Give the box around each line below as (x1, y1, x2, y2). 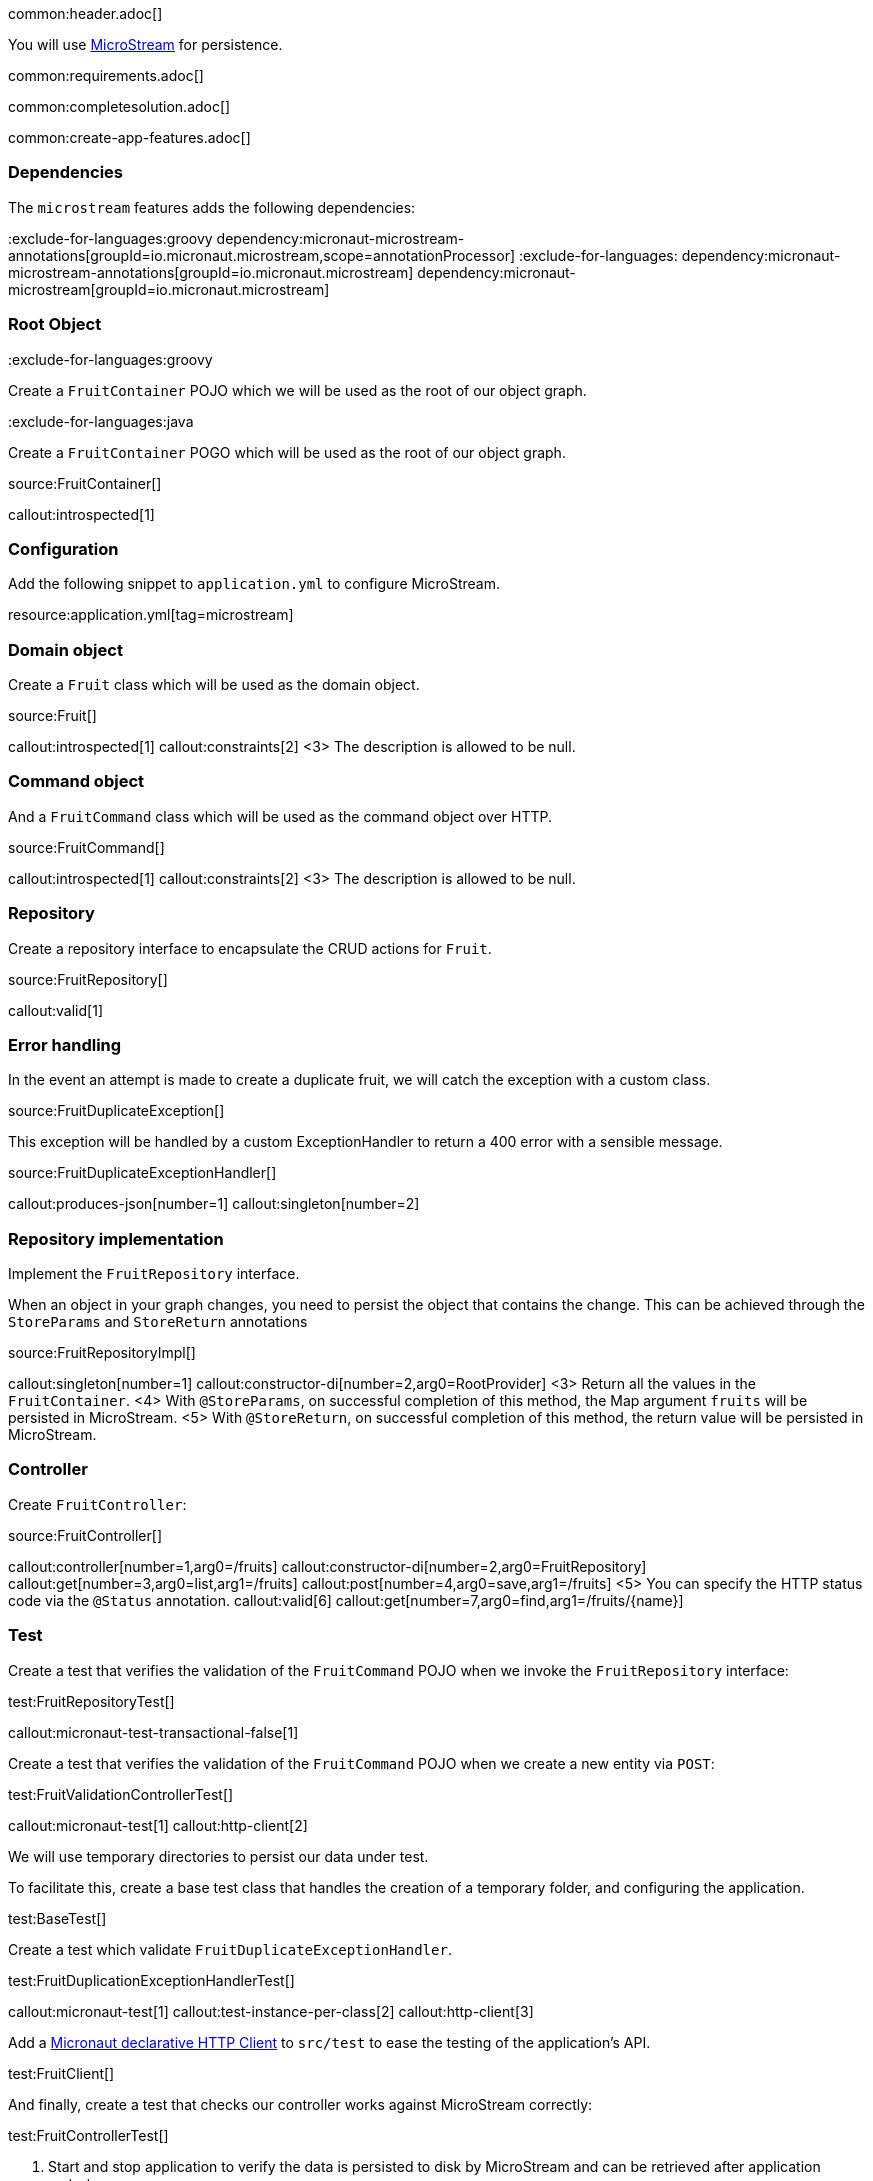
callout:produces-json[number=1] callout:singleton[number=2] (8, 1195, 420, 1213)
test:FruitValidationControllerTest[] (8, 1785, 234, 1803)
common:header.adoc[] (8, 5, 163, 22)
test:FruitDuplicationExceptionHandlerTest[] (8, 1971, 295, 1989)
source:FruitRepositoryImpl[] (8, 1344, 196, 1361)
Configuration (8, 538, 119, 559)
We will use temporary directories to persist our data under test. (8, 1847, 429, 1865)
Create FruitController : (8, 1495, 187, 1513)
